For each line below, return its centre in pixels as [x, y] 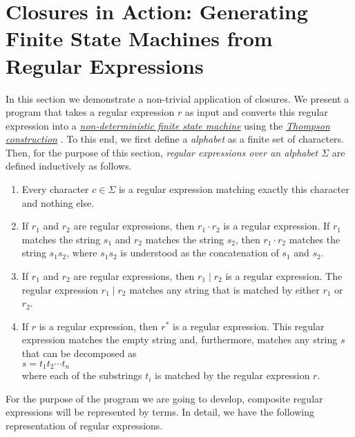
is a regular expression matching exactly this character [234, 189]
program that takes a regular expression [90, 112]
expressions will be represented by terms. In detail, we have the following [160, 412]
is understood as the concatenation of [200, 253]
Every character [55, 189]
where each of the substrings [82, 375]
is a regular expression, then [98, 326]
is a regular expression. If [277, 226]
